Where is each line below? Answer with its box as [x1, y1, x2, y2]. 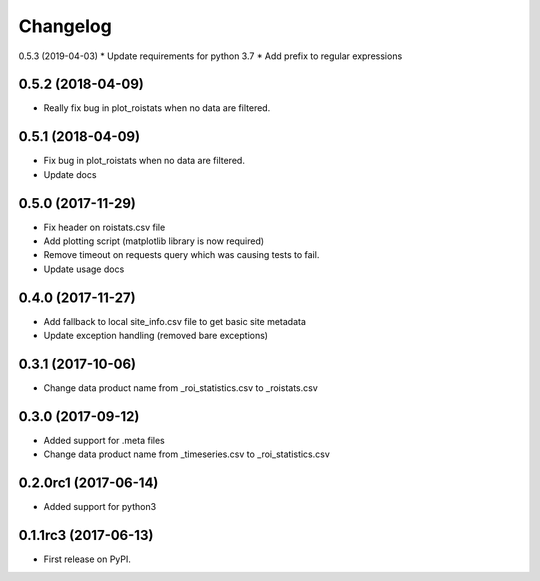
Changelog [18, 15, 112, 37]
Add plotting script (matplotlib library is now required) [43, 235, 265, 247]
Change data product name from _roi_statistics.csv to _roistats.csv [43, 382, 319, 394]
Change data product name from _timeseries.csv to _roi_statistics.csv [43, 448, 330, 460]
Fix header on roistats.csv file [43, 221, 166, 233]
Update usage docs [43, 263, 125, 275]
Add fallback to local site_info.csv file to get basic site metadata [43, 315, 307, 327]
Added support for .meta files [43, 434, 165, 446]
